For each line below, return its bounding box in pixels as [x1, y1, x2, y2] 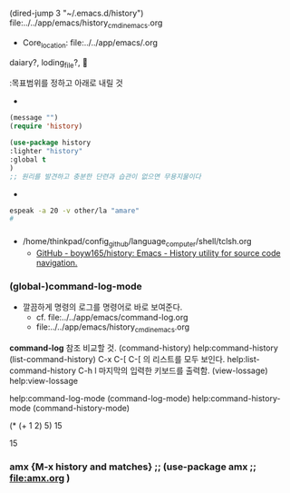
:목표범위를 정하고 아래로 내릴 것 [9, 77, 124, 89]
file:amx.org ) [9, 472, 71, 484]
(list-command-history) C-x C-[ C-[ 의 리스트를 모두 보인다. [9, 354, 226, 365]
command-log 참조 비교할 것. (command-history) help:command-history [9, 342, 279, 353]
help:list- [227, 354, 260, 365]
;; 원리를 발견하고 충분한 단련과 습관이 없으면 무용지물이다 [9, 172, 201, 181]
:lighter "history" [9, 147, 83, 156]
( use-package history [9, 138, 92, 148]
